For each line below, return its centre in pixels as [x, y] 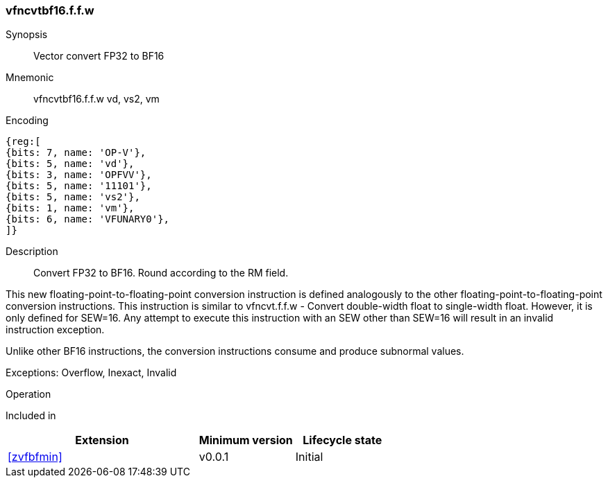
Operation [28, 394]
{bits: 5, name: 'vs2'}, [73, 197]
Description [32, 252]
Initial [309, 457]
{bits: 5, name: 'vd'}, [70, 164]
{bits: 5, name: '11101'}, [79, 186]
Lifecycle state [343, 440]
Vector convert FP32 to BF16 [99, 56]
